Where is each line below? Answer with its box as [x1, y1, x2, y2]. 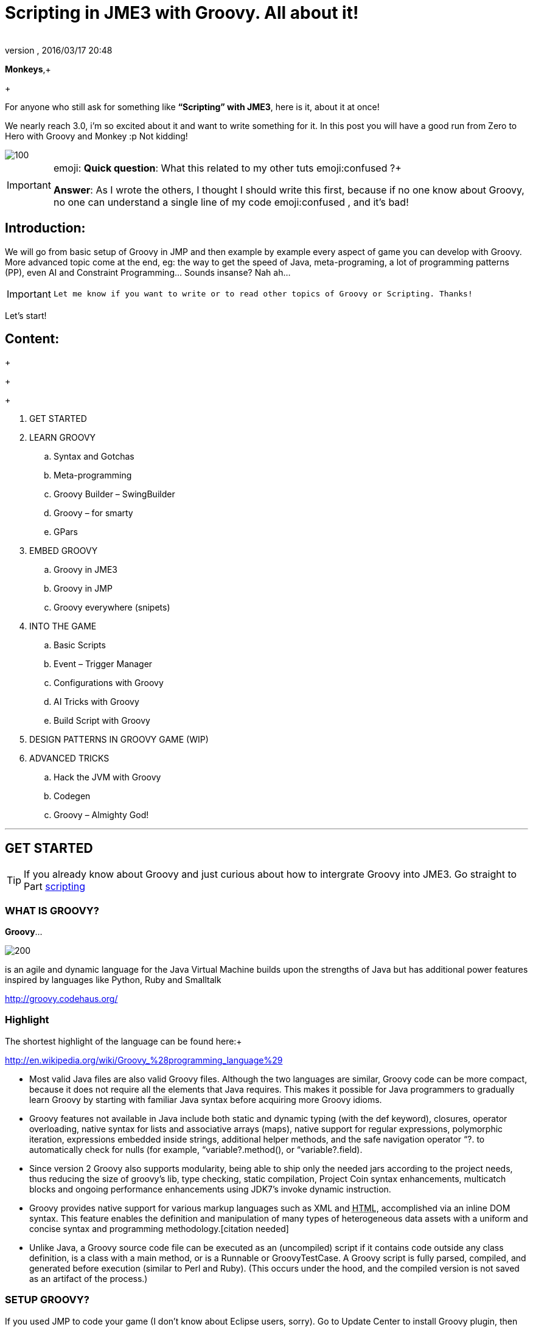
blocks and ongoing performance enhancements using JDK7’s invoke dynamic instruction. [29, 1183, 391, 1194]
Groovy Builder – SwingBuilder [54, 489, 175, 500]
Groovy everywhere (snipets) [54, 602, 170, 613]
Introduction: [5, 220, 86, 236]
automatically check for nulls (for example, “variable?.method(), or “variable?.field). [29, 1144, 363, 1155]
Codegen [54, 791, 91, 802]
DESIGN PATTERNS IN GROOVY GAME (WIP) [29, 734, 209, 745]
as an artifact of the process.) [29, 1273, 148, 1284]
